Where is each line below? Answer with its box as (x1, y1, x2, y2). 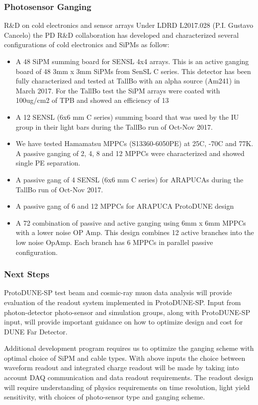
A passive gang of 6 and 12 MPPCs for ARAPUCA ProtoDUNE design (15, 201, 234, 211)
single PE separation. (15, 158, 81, 168)
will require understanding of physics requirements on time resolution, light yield (4, 382, 250, 392)
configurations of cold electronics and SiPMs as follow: (4, 39, 170, 50)
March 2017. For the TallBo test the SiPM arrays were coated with (15, 85, 220, 95)
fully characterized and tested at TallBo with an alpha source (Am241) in (15, 76, 240, 86)
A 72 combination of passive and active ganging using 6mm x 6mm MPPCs (15, 217, 246, 228)
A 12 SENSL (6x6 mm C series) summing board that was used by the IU (15, 111, 239, 122)
